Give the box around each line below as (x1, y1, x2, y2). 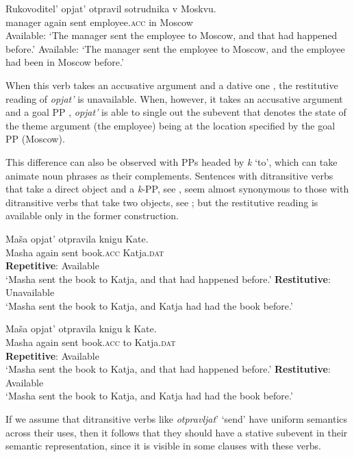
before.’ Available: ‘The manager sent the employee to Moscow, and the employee (5, 41, 345, 55)
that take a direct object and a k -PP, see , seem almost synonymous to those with (5, 182, 349, 196)
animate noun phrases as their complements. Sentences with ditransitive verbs (5, 168, 333, 182)
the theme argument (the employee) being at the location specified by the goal (5, 118, 336, 132)
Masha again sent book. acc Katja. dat (5, 245, 164, 259)
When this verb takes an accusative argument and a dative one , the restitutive (5, 77, 338, 92)
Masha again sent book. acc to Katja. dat (5, 335, 176, 349)
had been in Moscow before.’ (5, 55, 124, 69)
